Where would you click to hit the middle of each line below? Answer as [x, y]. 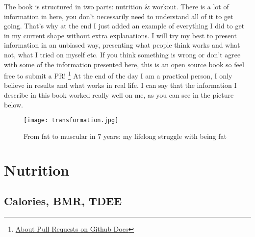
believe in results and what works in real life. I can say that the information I [120, 85]
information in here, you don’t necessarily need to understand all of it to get [119, 16]
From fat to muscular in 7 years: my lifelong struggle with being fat [125, 136]
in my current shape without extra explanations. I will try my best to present [120, 35]
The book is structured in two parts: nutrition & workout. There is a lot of [116, 6]
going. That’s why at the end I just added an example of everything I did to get [124, 26]
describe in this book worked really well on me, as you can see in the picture [119, 95]
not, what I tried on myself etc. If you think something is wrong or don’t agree [122, 54]
